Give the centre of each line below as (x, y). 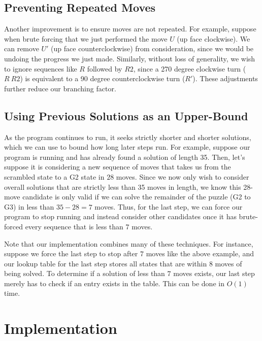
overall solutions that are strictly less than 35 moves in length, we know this (123, 186)
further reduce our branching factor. (60, 88)
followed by (105, 68)
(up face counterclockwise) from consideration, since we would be (152, 48)
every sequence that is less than (74, 226)
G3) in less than (29, 206)
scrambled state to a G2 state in (54, 176)
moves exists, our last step (214, 273)
